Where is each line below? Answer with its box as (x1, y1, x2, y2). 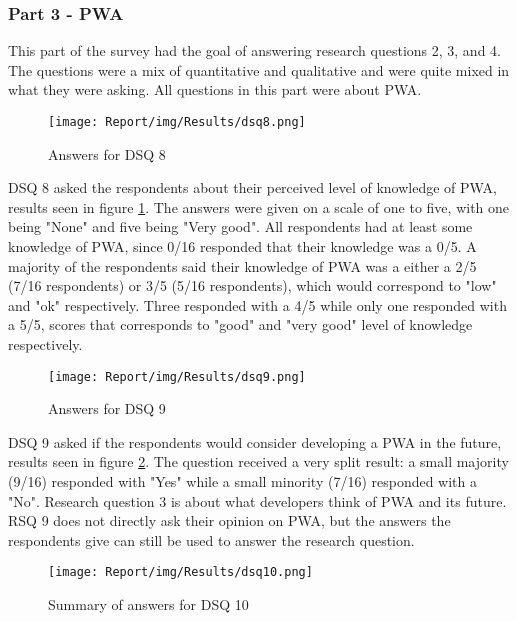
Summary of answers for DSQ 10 (48, 594, 249, 615)
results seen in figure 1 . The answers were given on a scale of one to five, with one (8, 196, 510, 217)
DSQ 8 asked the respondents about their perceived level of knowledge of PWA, (8, 177, 497, 198)
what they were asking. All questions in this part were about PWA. (8, 79, 422, 100)
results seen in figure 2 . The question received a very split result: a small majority (8, 451, 509, 472)
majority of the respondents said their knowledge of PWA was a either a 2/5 (8, 255, 477, 276)
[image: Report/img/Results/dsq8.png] (48, 115, 306, 129)
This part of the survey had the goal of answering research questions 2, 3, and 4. (8, 40, 501, 61)
